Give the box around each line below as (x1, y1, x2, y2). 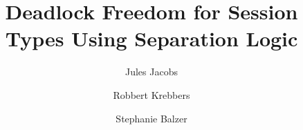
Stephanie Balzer (116, 111, 187, 125)
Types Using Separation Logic (5, 24, 298, 53)
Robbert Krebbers (113, 87, 190, 102)
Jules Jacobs (125, 64, 178, 79)
